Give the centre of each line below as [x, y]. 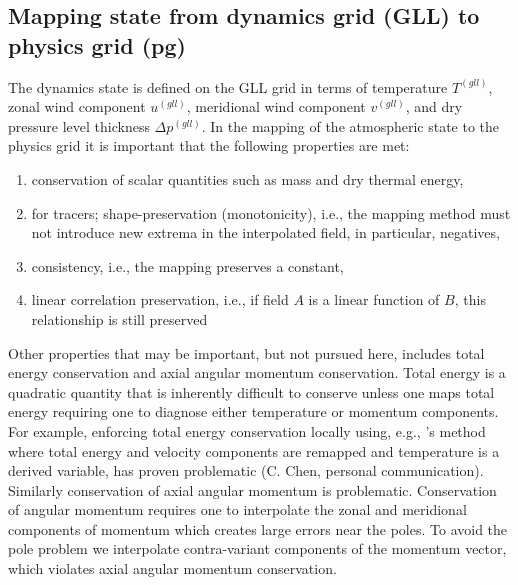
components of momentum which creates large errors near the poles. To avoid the [258, 528]
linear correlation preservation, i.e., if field [160, 299]
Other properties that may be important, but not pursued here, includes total [246, 352]
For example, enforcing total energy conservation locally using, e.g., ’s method [247, 430]
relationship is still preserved [119, 318]
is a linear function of [374, 299]
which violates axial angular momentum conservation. [172, 568]
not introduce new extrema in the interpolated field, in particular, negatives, [265, 232]
